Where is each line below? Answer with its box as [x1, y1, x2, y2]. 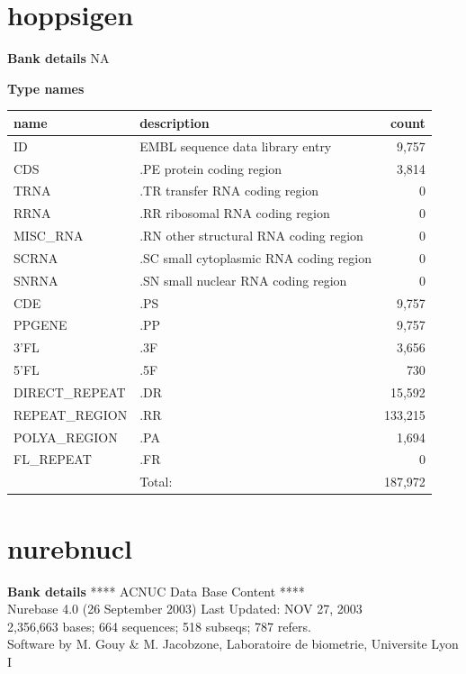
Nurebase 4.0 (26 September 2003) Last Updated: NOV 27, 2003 [7, 599, 363, 618]
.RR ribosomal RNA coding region [139, 204, 330, 223]
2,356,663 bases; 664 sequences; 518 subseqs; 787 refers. [7, 616, 311, 635]
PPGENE [13, 315, 67, 334]
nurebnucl [7, 529, 132, 566]
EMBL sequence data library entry [139, 136, 332, 155]
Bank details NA [7, 49, 110, 68]
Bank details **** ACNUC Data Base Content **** [7, 581, 305, 600]
